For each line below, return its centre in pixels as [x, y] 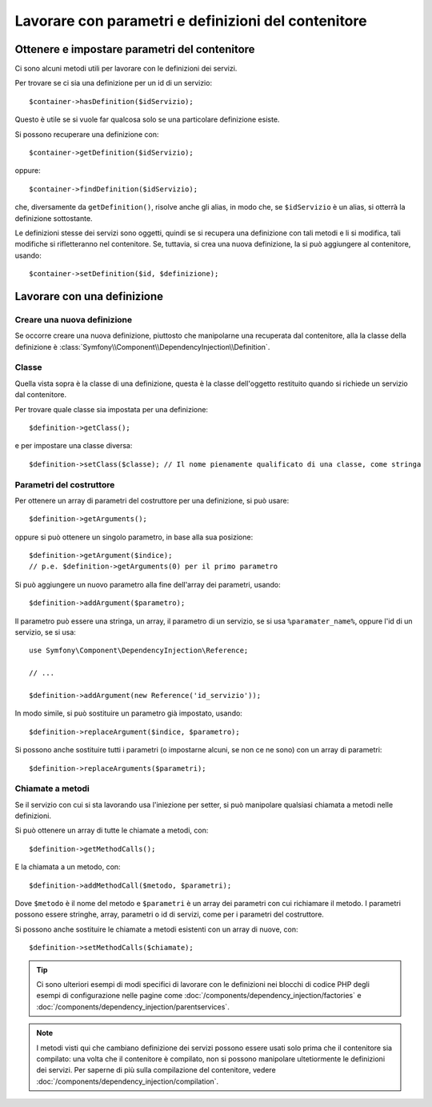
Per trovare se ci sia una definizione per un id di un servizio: [113, 83]
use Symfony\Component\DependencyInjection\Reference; [139, 651]
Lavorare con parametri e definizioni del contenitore [191, 21]
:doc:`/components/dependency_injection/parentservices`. [133, 1007]
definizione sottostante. [54, 218]
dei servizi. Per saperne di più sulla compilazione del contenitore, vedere [156, 1070]
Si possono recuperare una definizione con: [87, 134]
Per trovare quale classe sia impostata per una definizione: [111, 409]
